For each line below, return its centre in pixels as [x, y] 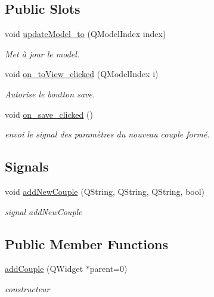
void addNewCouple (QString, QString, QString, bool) [105, 191]
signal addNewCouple [44, 211]
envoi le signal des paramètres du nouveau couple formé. [107, 134]
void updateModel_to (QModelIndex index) [86, 34]
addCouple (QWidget [44, 269]
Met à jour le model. [42, 53]
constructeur [27, 288]
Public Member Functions [86, 244]
